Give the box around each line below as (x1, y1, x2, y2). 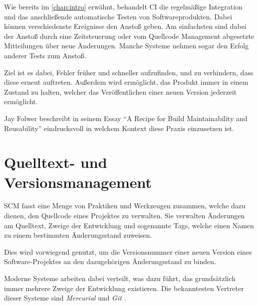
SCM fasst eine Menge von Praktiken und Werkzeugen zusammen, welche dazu (4, 200, 246, 211)
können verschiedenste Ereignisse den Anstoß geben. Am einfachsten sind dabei (4, 21, 247, 31)
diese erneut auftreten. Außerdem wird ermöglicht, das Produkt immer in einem (4, 77, 249, 87)
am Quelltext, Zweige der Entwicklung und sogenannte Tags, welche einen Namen (4, 220, 254, 230)
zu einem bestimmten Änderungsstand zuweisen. (4, 230, 152, 240)
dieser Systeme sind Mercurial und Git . (4, 293, 126, 303)
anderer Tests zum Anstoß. (4, 50, 86, 60)
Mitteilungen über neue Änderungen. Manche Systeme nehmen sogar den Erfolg (4, 40, 249, 51)
